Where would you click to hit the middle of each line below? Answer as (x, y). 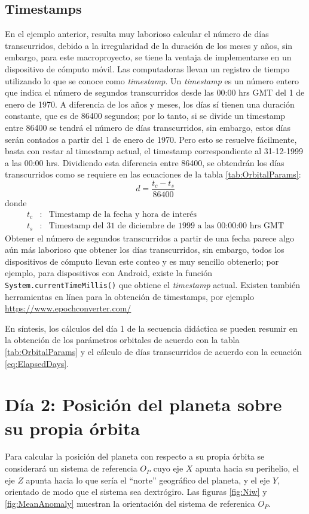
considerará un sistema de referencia (71, 468)
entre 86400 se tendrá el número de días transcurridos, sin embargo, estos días (148, 127)
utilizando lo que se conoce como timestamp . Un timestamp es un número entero (152, 80)
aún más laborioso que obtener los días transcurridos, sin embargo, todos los (145, 250)
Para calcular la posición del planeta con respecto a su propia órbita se (135, 456)
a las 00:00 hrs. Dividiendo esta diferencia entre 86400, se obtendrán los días (145, 162)
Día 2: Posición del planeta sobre (143, 404)
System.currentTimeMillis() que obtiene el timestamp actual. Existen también (153, 284)
